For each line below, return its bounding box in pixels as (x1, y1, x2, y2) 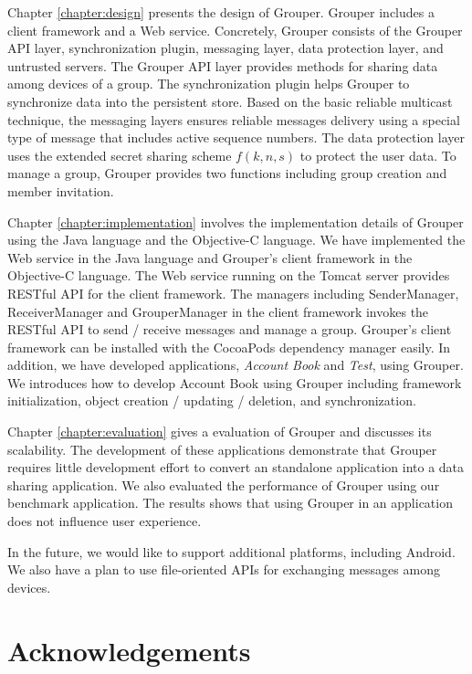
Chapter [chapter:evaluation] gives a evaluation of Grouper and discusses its (7, 422, 432, 441)
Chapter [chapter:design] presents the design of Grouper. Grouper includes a (7, 3, 435, 21)
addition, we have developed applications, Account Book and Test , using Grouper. (7, 355, 464, 374)
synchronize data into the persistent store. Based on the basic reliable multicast (7, 91, 453, 111)
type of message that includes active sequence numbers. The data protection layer (7, 128, 465, 147)
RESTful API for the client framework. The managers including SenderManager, (7, 283, 459, 302)
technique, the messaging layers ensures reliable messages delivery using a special (7, 110, 460, 129)
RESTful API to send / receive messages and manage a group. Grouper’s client (7, 320, 452, 339)
